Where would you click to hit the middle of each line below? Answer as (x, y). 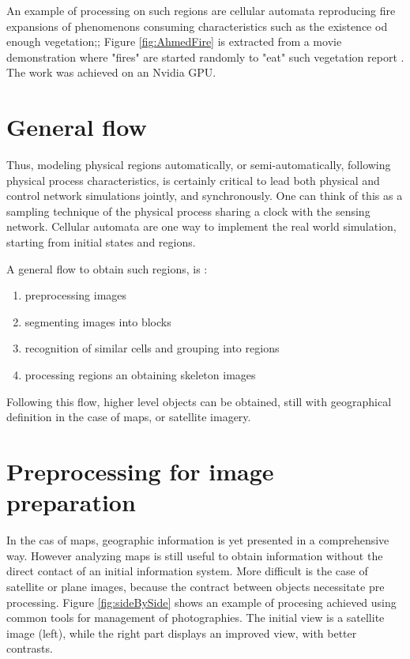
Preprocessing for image (140, 471)
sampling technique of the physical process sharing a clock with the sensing (188, 211)
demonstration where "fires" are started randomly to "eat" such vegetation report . (205, 56)
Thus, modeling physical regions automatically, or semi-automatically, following (199, 165)
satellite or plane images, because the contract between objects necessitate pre (196, 586)
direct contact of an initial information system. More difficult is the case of (187, 571)
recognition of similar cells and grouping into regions (152, 348)
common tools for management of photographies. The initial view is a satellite (196, 618)
